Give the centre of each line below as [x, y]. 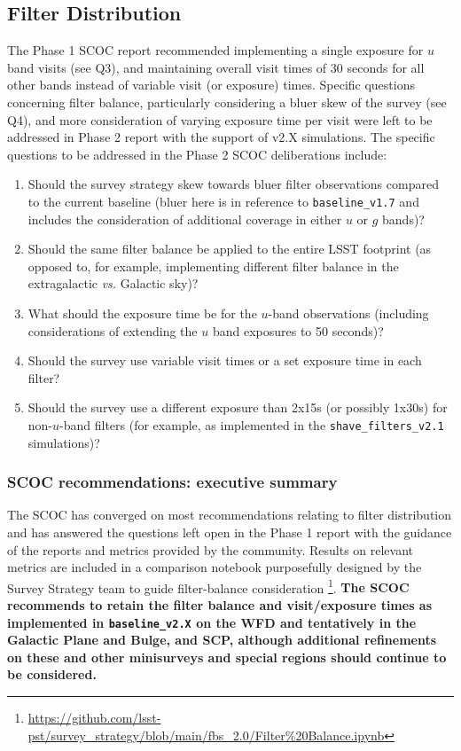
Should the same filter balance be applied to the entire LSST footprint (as [230, 249]
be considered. [52, 674]
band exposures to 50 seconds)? [298, 330]
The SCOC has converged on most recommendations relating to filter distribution [230, 515]
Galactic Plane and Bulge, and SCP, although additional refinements [222, 640]
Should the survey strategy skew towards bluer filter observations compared [233, 184]
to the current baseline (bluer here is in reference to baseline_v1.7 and [223, 201]
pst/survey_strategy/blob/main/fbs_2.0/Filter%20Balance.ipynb [206, 735]
